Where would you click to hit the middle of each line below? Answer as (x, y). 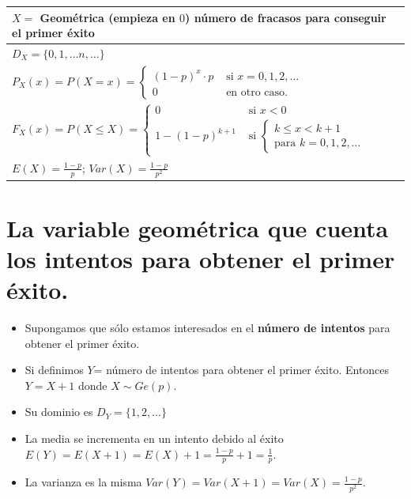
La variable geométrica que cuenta (198, 227)
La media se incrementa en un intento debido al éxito (154, 438)
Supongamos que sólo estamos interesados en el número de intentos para (207, 327)
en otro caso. (257, 92)
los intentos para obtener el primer (201, 258)
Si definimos (54, 370)
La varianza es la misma (83, 482)
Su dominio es (59, 412)
